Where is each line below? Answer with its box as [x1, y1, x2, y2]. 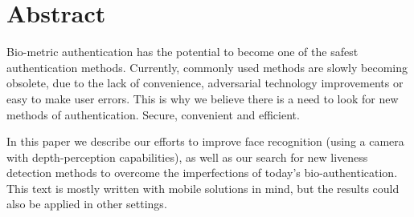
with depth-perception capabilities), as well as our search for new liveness [6, 148, 368, 165]
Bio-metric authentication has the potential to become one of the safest [6, 43, 359, 60]
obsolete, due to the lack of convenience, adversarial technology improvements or [6, 74, 404, 91]
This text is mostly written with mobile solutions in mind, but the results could [6, 179, 400, 196]
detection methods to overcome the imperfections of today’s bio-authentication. [6, 164, 398, 181]
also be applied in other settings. [6, 195, 167, 212]
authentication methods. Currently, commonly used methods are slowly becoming [6, 58, 408, 75]
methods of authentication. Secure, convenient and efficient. [6, 106, 300, 123]
